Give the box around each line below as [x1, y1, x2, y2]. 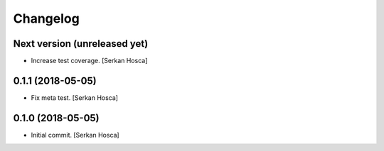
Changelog [13, 11, 80, 26]
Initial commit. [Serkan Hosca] [31, 130, 120, 139]
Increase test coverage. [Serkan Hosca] [31, 57, 148, 65]
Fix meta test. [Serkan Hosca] [31, 93, 119, 102]
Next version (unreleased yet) [13, 38, 149, 50]
